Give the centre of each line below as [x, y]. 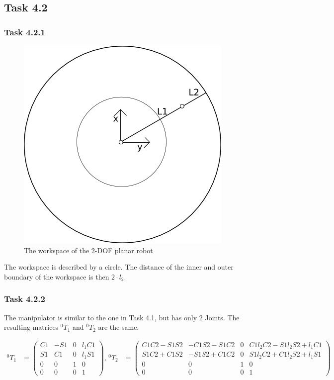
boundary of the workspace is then [57, 276]
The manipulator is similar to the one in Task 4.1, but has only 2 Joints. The [122, 317]
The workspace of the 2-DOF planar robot [88, 250]
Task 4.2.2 [25, 299]
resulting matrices [31, 327]
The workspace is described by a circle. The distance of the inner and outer [119, 267]
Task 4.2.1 [25, 32]
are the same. [119, 327]
